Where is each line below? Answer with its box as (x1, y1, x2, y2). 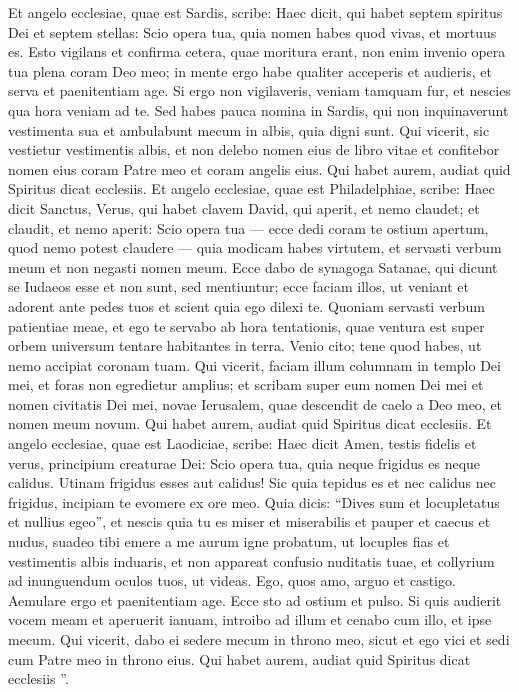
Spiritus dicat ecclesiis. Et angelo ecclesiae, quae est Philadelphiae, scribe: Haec (8, 178, 495, 199)
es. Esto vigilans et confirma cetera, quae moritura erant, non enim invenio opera (8, 41, 506, 62)
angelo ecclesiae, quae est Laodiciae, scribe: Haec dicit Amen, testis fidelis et (8, 433, 477, 454)
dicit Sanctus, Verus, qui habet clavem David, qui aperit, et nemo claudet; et (8, 197, 480, 218)
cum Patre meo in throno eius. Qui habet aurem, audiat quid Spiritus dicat (8, 648, 471, 669)
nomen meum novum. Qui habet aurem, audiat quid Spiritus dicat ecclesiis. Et (8, 413, 492, 434)
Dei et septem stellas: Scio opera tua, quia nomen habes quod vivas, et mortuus (8, 21, 497, 42)
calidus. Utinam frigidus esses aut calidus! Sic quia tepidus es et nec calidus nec (8, 472, 496, 493)
